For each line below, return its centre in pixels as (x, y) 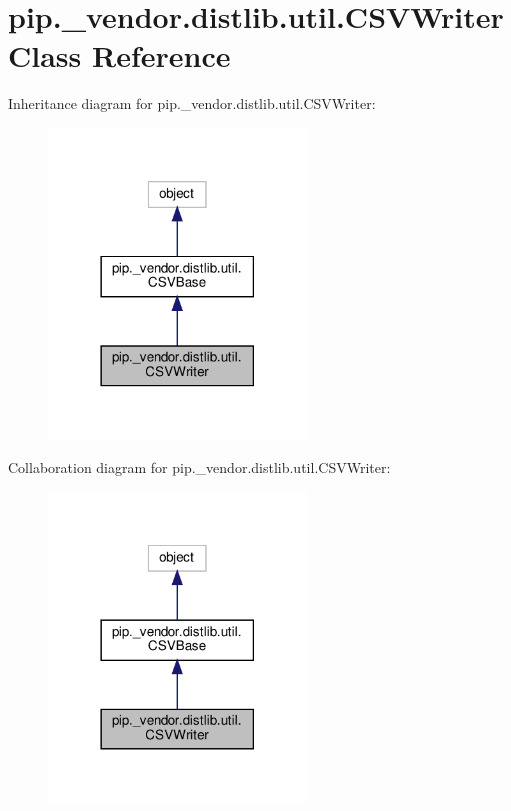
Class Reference (119, 55)
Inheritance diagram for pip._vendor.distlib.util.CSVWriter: (192, 103)
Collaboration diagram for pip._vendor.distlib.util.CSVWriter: (199, 467)
